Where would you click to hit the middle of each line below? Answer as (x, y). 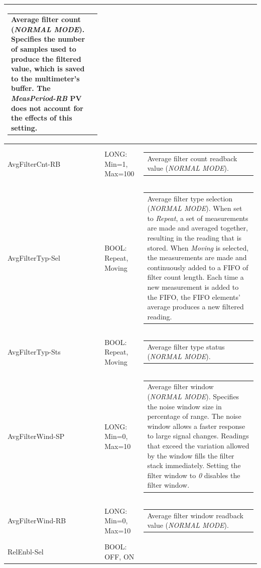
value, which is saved (48, 69)
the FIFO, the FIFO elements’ (194, 297)
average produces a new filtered (195, 307)
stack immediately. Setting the (194, 465)
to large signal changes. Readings (198, 436)
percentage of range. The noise (194, 416)
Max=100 (119, 174)
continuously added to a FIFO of (198, 267)
